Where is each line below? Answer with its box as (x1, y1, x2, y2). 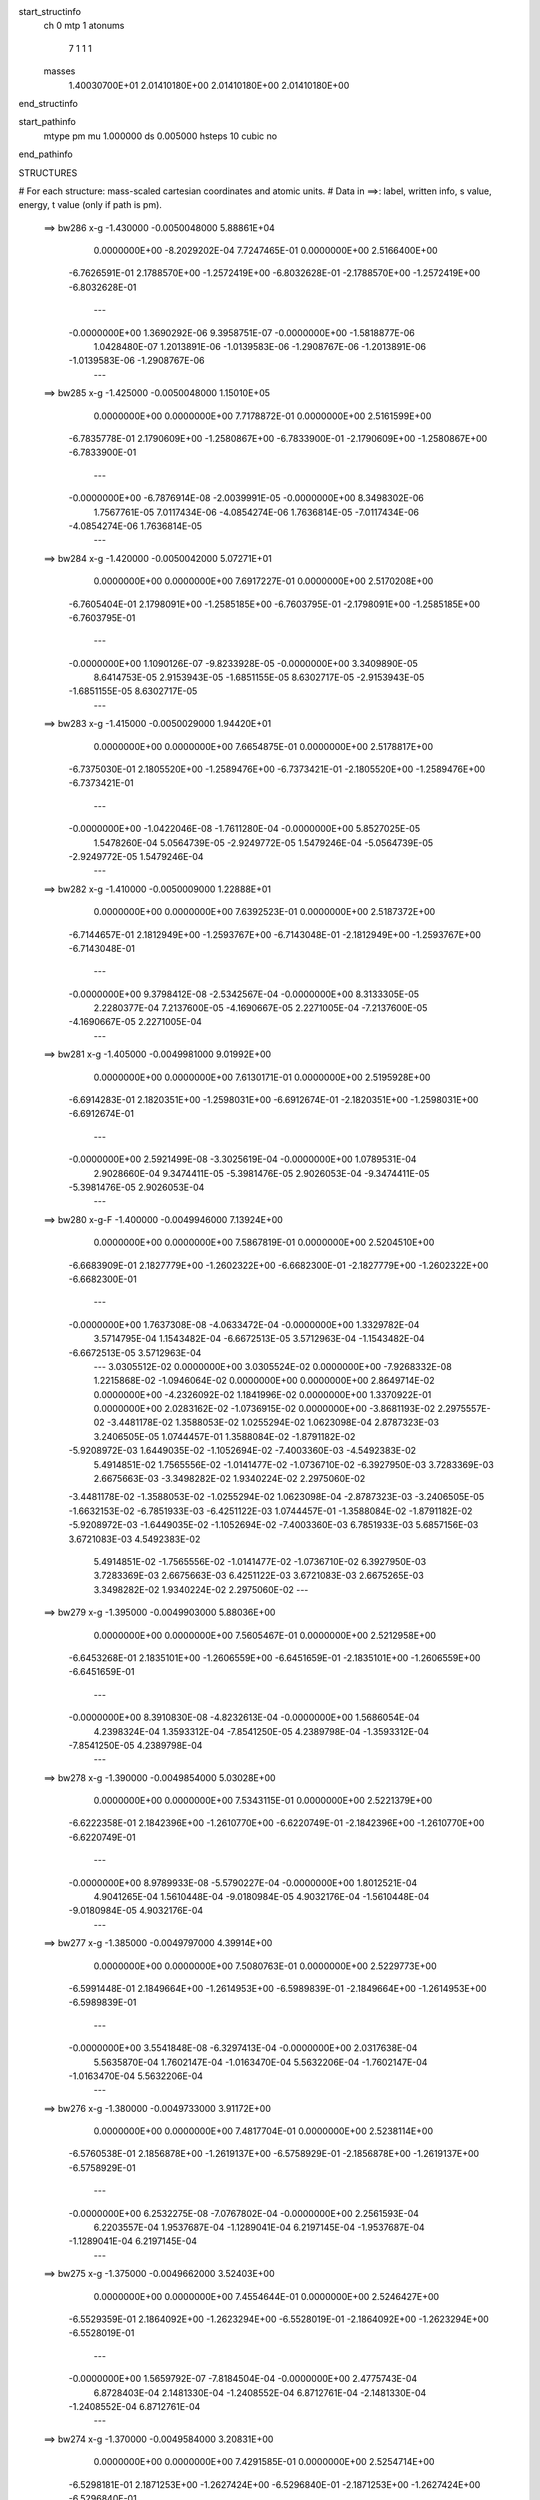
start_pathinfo (18, 116, 77, 128)
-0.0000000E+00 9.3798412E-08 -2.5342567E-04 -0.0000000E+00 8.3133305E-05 (68, 988, 420, 1000)
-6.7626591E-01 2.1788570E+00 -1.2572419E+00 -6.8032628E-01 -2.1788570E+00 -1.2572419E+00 (68, 267, 481, 279)
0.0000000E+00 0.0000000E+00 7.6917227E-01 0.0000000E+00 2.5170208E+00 (93, 575, 434, 587)
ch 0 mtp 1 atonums (43, 20, 125, 32)
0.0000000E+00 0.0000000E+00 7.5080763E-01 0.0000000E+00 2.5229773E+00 (93, 1960, 437, 1972)
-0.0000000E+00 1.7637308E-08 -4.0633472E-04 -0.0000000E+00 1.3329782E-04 (68, 1318, 420, 1330)
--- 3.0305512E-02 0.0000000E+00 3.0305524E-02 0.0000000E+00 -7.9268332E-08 (93, 1360, 452, 1372)
